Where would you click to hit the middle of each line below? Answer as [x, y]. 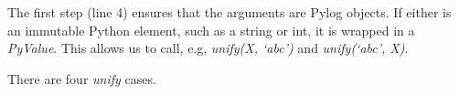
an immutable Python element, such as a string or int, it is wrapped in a [211, 30]
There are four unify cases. [82, 78]
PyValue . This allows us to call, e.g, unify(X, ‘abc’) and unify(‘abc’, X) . [208, 48]
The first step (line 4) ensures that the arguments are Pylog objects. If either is [229, 12]
